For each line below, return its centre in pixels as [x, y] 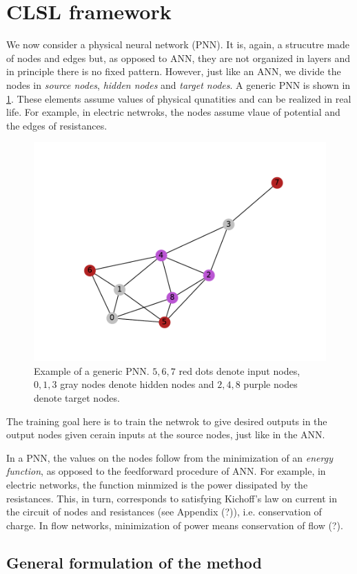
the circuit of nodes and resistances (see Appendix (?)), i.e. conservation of [164, 512]
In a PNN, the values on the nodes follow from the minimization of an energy [170, 457]
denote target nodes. [77, 398]
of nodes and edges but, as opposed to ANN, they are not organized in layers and [178, 58]
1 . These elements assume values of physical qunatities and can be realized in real [179, 98]
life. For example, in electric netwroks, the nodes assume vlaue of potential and [173, 112]
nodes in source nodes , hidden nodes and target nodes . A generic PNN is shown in [178, 84]
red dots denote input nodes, [239, 370]
